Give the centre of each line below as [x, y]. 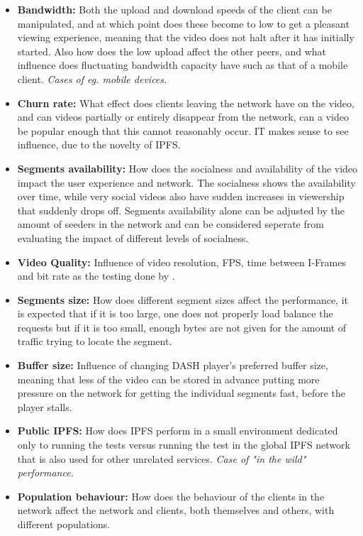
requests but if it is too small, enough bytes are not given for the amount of [182, 327]
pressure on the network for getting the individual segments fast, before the [181, 393]
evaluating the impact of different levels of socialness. [133, 237]
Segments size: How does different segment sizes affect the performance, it [183, 299]
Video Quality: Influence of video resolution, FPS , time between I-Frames [181, 262]
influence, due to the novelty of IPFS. [99, 144]
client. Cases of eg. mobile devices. [92, 78]
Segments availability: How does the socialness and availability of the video [188, 168]
